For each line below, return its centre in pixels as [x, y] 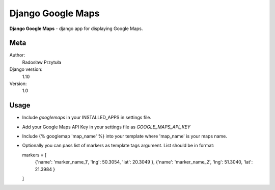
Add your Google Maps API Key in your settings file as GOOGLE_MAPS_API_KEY [106, 127]
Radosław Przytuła [42, 62]
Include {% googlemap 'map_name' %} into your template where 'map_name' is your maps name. [125, 136]
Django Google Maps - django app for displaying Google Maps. [76, 29]
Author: [17, 55]
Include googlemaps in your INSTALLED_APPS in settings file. [87, 118]
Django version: [26, 69]
